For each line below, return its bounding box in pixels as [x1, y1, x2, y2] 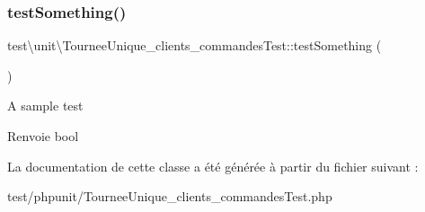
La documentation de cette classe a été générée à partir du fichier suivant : [7, 156, 419, 175]
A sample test [7, 96, 84, 115]
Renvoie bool [7, 127, 79, 145]
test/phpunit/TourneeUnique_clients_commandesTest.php [7, 187, 332, 206]
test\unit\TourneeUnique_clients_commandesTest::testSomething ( [7, 36, 382, 55]
